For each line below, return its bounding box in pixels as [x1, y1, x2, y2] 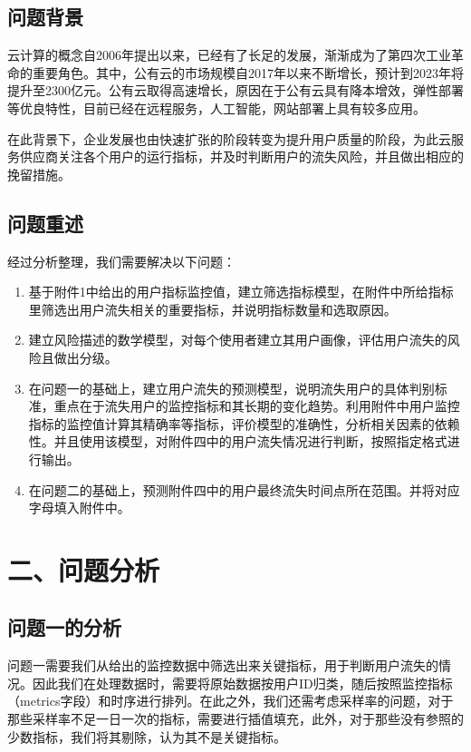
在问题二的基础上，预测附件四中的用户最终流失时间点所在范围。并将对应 [28, 480, 460, 499]
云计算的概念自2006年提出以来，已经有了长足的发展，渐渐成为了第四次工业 [7, 45, 451, 64]
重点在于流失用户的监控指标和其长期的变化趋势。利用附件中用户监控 [53, 396, 460, 415]
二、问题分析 [7, 551, 160, 588]
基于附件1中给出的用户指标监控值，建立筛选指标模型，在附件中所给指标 [28, 282, 454, 301]
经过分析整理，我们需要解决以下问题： [7, 251, 235, 270]
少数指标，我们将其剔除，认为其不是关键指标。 [7, 727, 286, 746]
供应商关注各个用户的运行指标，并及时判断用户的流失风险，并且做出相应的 [19, 147, 464, 166]
